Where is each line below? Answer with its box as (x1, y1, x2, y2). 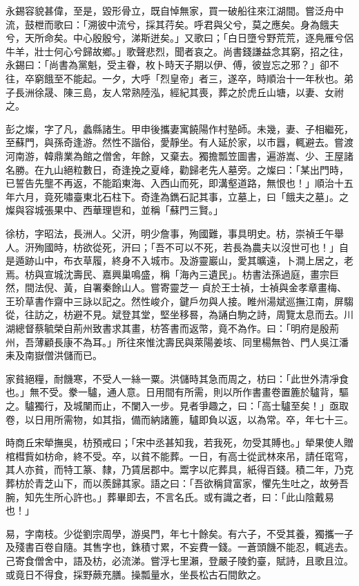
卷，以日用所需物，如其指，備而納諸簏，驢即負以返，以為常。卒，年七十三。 (6, 412, 353, 426)
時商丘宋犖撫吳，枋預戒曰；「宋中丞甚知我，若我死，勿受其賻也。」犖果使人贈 (6, 435, 353, 450)
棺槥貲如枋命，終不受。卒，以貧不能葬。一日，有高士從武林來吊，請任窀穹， (6, 448, 353, 463)
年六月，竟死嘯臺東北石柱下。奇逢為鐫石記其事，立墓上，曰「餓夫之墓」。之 (6, 189, 349, 203)
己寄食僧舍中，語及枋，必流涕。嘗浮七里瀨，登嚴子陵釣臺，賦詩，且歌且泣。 (6, 553, 353, 567)
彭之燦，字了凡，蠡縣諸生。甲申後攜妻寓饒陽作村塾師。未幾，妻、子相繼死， (6, 121, 353, 136)
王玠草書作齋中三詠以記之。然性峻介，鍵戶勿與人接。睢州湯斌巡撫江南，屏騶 (6, 293, 353, 308)
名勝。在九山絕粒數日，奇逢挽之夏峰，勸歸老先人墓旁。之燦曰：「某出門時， (6, 162, 349, 176)
